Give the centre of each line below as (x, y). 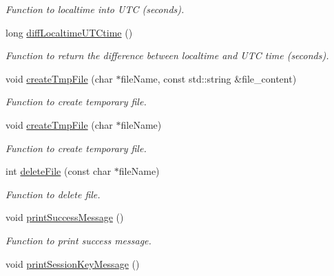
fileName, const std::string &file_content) (209, 78)
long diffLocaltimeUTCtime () (69, 32)
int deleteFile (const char (59, 171)
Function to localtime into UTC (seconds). (95, 9)
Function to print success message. (79, 240)
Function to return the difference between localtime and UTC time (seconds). (167, 55)
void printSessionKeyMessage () (73, 263)
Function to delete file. (53, 194)
